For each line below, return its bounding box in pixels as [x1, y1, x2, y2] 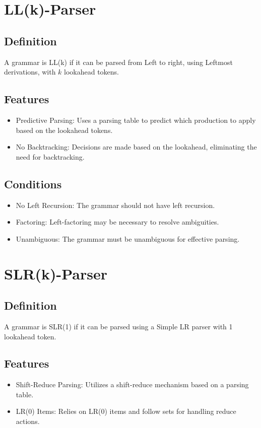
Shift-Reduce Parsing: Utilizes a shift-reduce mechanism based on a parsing [16, 379, 249, 390]
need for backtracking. [16, 151, 85, 162]
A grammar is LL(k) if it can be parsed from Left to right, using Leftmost [4, 56, 233, 67]
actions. [16, 416, 40, 426]
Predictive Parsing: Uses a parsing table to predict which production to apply [16, 114, 256, 125]
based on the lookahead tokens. [16, 124, 113, 135]
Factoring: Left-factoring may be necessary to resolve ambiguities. [16, 217, 219, 227]
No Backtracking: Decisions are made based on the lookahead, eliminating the [16, 141, 257, 152]
